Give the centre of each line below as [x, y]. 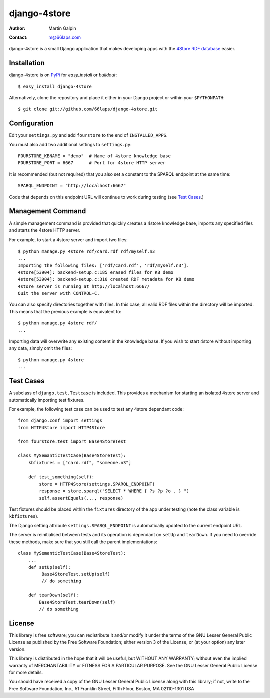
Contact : [19, 37]
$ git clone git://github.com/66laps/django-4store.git [88, 109]
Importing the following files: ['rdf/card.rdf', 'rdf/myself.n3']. [104, 265]
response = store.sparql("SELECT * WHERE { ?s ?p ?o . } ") [114, 491]
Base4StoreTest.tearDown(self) [77, 602]
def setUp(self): [49, 567]
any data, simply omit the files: [41, 348]
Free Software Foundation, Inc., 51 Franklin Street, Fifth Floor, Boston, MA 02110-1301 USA [102, 688]
